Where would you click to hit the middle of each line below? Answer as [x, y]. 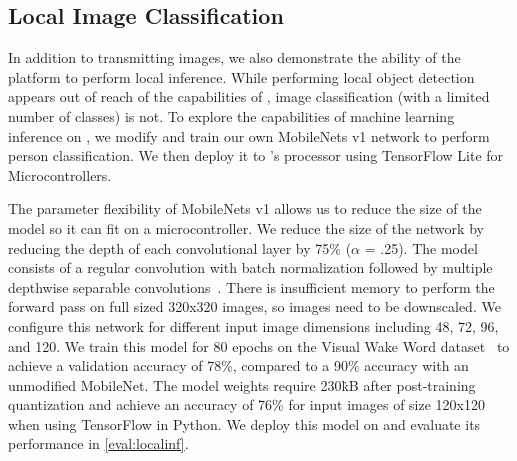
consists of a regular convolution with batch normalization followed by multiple [250, 267]
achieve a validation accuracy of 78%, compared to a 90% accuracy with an [238, 365]
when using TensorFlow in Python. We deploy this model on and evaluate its [244, 423]
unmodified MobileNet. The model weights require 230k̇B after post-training [242, 384]
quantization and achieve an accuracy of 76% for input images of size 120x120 [246, 404]
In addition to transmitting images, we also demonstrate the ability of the [234, 57]
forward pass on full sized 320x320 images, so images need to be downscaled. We [254, 306]
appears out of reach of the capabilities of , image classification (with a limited [249, 96]
